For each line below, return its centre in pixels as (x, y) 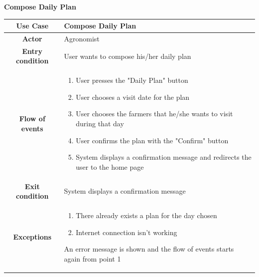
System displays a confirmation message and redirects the (164, 157)
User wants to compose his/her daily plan (128, 56)
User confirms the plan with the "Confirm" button (152, 140)
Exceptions (32, 237)
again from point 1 (92, 258)
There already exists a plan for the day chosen (146, 215)
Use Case (32, 26)
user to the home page (110, 166)
